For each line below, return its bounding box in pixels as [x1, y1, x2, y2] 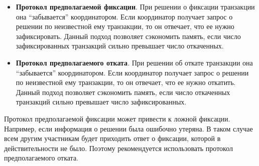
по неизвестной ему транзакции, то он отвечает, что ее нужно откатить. [16, 77, 236, 87]
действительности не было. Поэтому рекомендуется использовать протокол [4, 142, 233, 153]
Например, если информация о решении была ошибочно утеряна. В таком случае [4, 123, 253, 133]
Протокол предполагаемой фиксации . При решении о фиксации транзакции [16, 1, 255, 11]
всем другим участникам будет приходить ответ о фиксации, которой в [4, 133, 221, 143]
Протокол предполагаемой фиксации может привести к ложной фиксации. [4, 113, 230, 123]
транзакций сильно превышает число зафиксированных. [16, 96, 187, 107]
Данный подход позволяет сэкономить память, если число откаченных [16, 86, 230, 97]
